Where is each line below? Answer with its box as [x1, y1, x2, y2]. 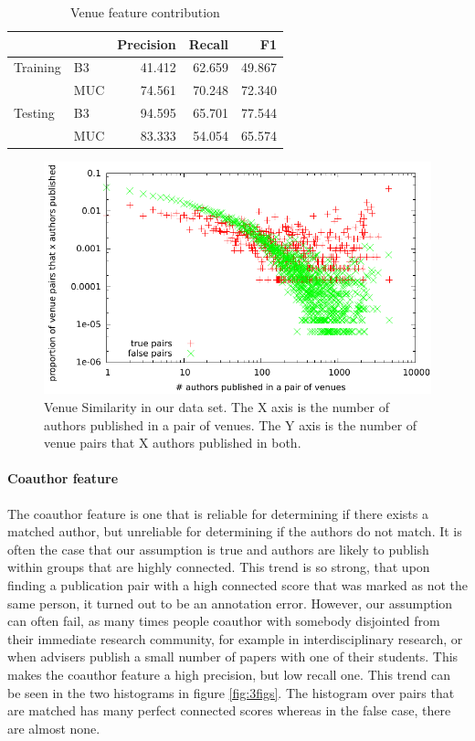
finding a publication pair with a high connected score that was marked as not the [7, 576, 468, 594]
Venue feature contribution [70, 3, 220, 21]
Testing [14, 103, 55, 122]
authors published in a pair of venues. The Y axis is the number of [44, 415, 417, 434]
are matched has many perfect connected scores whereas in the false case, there [7, 701, 451, 720]
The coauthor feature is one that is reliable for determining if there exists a [7, 503, 428, 523]
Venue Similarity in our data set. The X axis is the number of [44, 397, 389, 417]
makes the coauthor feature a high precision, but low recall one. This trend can [7, 664, 450, 683]
